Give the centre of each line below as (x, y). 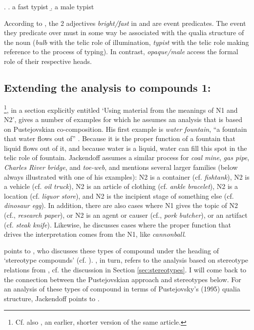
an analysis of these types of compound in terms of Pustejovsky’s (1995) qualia (122, 289)
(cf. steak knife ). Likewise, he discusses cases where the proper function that (118, 224)
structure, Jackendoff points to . (52, 298)
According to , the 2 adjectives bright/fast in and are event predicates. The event (125, 23)
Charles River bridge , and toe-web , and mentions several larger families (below (121, 167)
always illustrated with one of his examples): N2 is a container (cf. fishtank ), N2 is (127, 176)
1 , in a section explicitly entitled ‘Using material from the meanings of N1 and (121, 109)
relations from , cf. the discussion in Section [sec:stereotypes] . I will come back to (125, 269)
